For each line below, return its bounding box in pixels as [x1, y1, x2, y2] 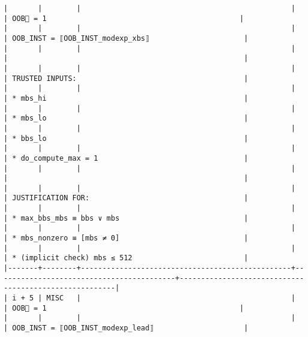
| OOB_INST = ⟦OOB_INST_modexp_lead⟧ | [4, 324, 249, 332]
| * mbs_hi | [4, 94, 249, 103]
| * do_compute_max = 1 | [4, 154, 249, 163]
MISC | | [46, 294, 295, 303]
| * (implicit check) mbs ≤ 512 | [4, 254, 249, 263]
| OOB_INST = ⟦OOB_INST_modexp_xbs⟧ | [4, 34, 249, 43]
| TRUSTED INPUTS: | [4, 74, 249, 83]
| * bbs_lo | [4, 134, 249, 143]
